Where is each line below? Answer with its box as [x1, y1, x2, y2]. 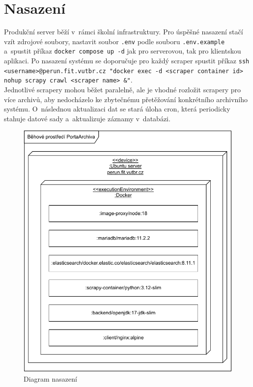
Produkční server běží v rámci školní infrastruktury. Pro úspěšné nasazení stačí [4, 27, 243, 37]
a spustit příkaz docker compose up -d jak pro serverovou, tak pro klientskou [4, 46, 241, 56]
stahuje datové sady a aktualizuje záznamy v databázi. [4, 113, 170, 123]
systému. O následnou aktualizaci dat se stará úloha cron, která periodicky [4, 104, 230, 114]
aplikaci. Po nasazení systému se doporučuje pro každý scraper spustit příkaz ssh [4, 55, 250, 66]
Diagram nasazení [24, 374, 77, 384]
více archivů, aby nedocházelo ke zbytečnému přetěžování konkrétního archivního [4, 94, 248, 104]
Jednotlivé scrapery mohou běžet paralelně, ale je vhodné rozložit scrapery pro [4, 84, 241, 94]
